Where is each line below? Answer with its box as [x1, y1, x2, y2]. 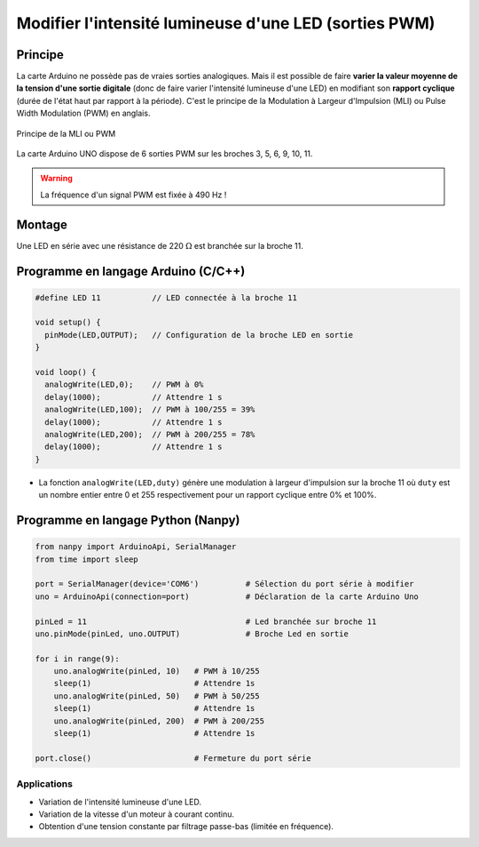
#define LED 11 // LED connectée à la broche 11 [35, 292, 297, 302]
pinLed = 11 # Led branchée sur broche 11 [35, 616, 377, 627]
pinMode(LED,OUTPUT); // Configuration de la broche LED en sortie [44, 330, 354, 340]
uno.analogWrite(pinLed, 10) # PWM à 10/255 [53, 667, 261, 676]
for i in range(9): [35, 653, 120, 664]
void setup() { [35, 317, 101, 328]
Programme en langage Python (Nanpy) [16, 512, 240, 528]
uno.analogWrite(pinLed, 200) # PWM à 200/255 [53, 715, 265, 726]
